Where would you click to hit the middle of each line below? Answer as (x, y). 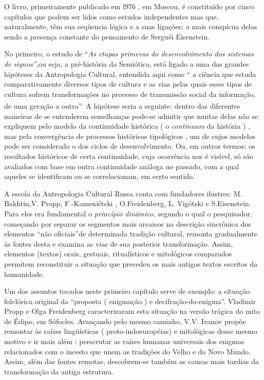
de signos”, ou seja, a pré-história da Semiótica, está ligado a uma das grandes (127, 63)
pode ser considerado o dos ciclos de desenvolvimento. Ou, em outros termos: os (130, 146)
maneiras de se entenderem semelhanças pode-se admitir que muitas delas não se (131, 116)
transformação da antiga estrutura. (59, 371)
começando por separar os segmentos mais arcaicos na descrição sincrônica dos (128, 223)
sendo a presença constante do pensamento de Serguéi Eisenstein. (107, 36)
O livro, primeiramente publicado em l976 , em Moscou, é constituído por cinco (129, 6)
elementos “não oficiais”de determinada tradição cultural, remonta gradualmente (131, 234)
